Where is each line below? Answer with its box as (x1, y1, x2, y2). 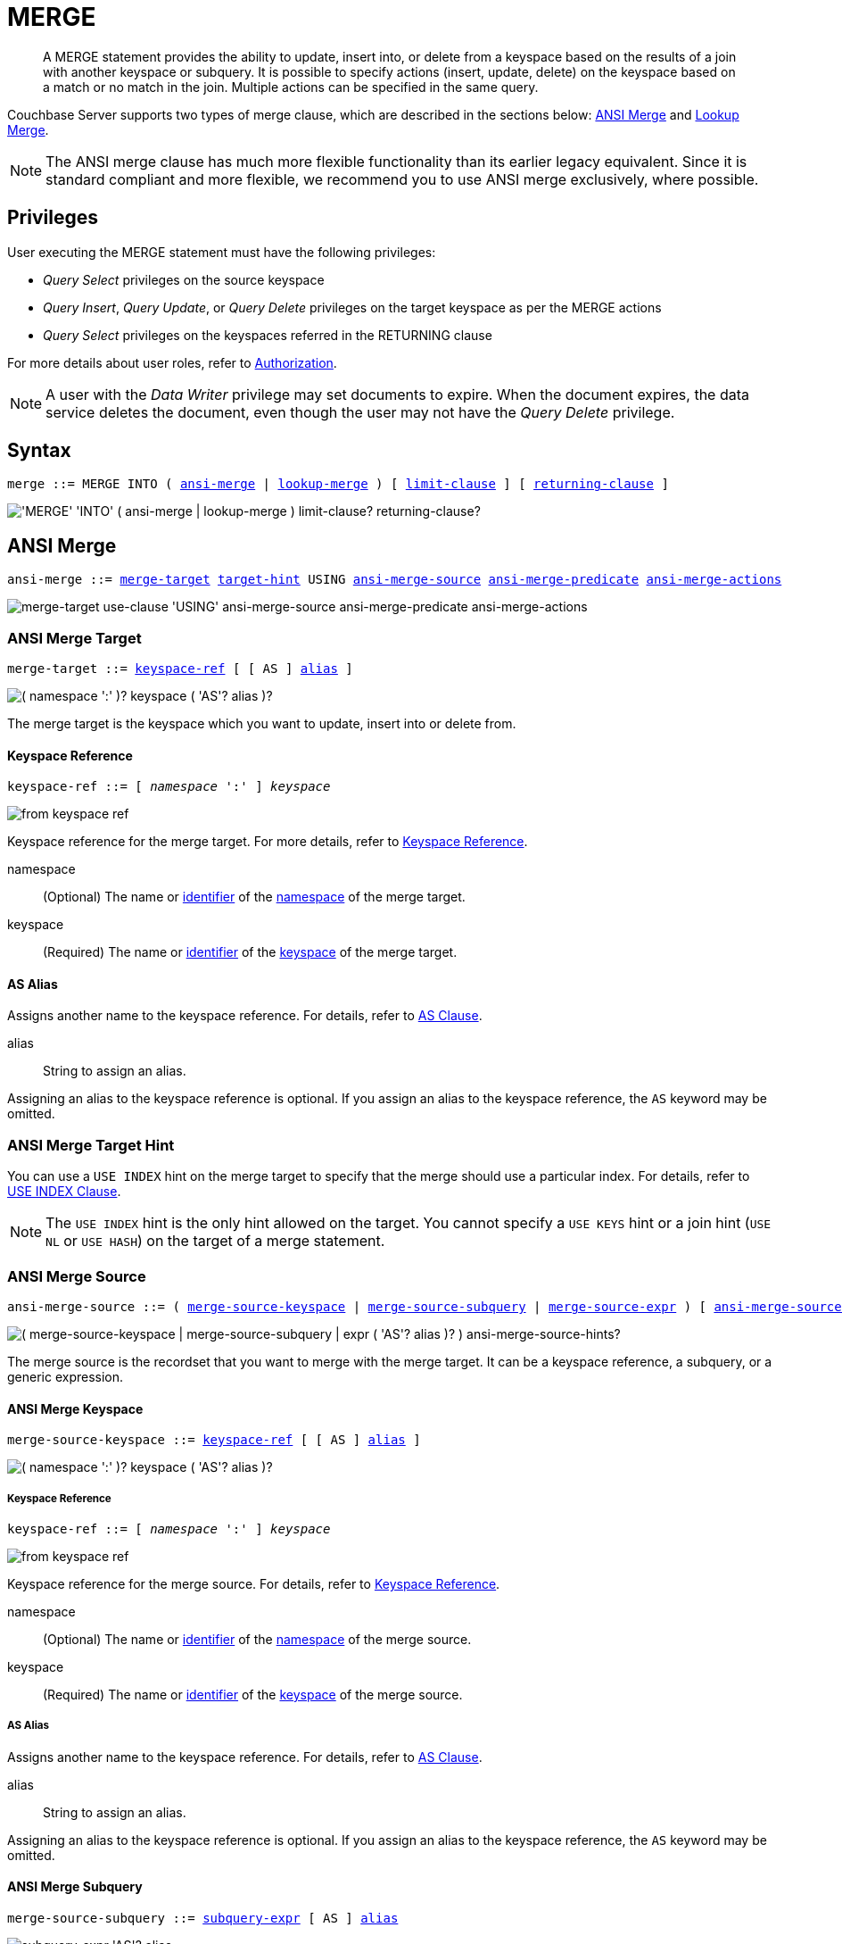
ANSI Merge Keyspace (7, 1400, 144, 1416)
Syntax (7, 439, 71, 462)
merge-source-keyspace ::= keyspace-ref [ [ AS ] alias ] (7, 1433, 421, 1448)
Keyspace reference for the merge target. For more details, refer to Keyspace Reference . (7, 834, 528, 850)
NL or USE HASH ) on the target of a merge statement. (45, 1232, 385, 1250)
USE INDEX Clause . (7, 1184, 121, 1200)
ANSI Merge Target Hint (7, 1135, 175, 1154)
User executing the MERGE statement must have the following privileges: (7, 244, 436, 260)
